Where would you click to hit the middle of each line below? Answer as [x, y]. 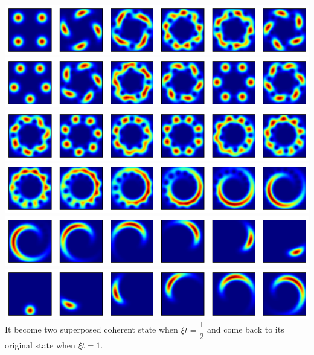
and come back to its [246, 329]
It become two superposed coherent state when [91, 329]
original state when [40, 344]
